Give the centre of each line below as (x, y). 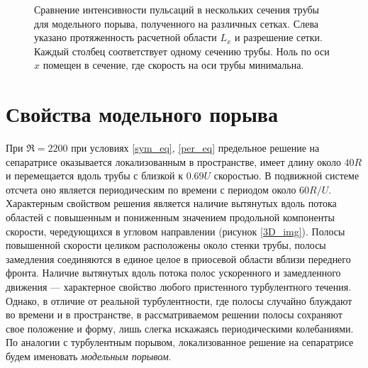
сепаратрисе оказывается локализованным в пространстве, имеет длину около (173, 161)
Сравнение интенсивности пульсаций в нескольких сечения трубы (177, 9)
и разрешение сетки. (279, 37)
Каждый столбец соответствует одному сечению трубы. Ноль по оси (182, 51)
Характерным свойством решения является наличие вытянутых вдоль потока (171, 203)
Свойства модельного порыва (142, 114)
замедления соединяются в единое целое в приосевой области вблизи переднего (178, 258)
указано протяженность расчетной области (126, 37)
